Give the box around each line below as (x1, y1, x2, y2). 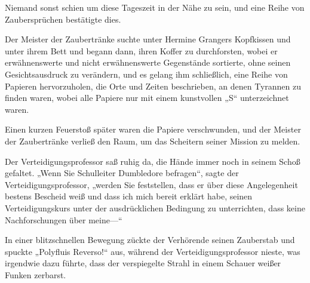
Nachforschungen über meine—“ (5, 213, 122, 226)
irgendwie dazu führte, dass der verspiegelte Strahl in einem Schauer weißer (5, 257, 281, 269)
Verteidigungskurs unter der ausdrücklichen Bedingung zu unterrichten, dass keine (5, 201, 305, 214)
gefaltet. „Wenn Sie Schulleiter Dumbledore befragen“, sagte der (5, 167, 239, 179)
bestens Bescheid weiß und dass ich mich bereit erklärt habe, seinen (5, 190, 253, 202)
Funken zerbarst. (5, 268, 66, 281)
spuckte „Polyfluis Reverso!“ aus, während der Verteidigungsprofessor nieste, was (5, 245, 300, 257)
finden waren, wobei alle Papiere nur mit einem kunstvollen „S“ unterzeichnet (5, 91, 289, 104)
